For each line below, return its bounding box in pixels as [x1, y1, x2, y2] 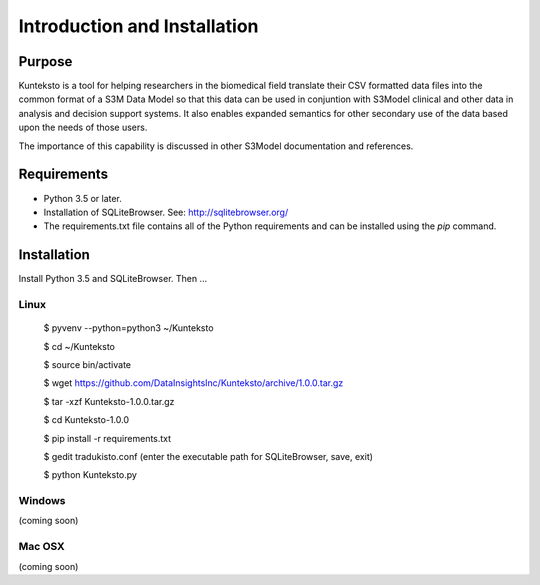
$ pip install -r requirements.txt [43, 432, 172, 444]
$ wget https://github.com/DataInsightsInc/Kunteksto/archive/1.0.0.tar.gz [43, 377, 344, 389]
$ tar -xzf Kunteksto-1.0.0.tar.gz [43, 395, 175, 407]
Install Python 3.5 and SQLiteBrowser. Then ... [18, 273, 208, 285]
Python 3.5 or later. [43, 192, 122, 204]
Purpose [18, 53, 73, 70]
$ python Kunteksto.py [43, 469, 137, 481]
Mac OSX [18, 540, 65, 554]
